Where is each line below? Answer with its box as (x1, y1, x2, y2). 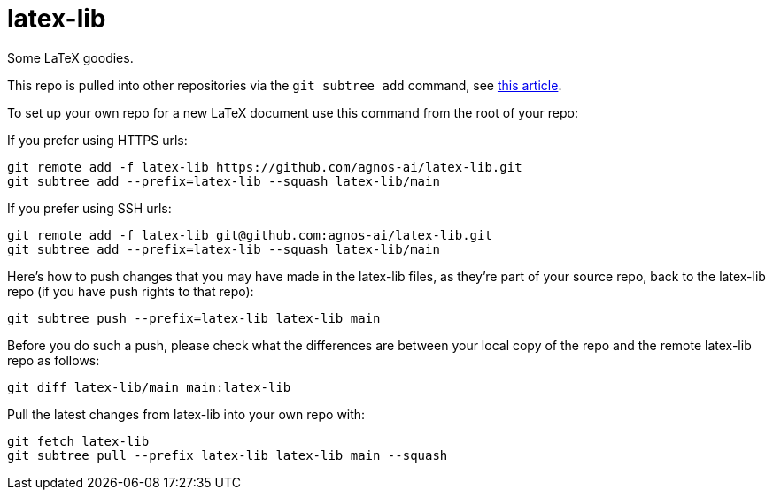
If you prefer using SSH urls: (7, 200, 172, 216)
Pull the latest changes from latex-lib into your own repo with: (7, 406, 366, 422)
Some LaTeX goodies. (7, 50, 134, 65)
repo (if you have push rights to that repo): (7, 283, 254, 299)
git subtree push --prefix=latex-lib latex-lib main (7, 310, 381, 325)
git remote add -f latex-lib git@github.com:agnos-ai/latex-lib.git (7, 227, 492, 242)
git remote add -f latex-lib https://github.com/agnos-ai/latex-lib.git (7, 159, 522, 174)
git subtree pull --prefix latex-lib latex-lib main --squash (7, 447, 448, 463)
